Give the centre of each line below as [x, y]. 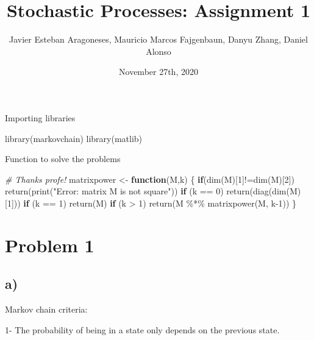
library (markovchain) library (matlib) [74, 138]
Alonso [159, 51]
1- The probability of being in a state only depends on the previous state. [142, 329]
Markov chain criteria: [46, 309]
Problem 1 [50, 245]
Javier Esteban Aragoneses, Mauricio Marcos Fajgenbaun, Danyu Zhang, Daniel [159, 39]
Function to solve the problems [63, 159]
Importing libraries [40, 117]
